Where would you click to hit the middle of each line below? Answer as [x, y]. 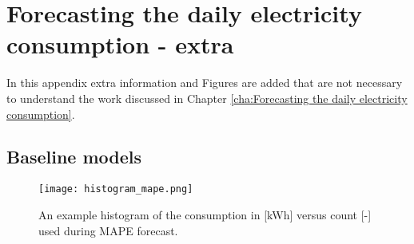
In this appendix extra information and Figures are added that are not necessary [205, 83]
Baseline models [74, 157]
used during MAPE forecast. [108, 230]
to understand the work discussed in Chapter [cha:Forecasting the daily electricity [207, 98]
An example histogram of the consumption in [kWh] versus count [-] [205, 214]
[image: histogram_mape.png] [116, 189]
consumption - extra [120, 44]
